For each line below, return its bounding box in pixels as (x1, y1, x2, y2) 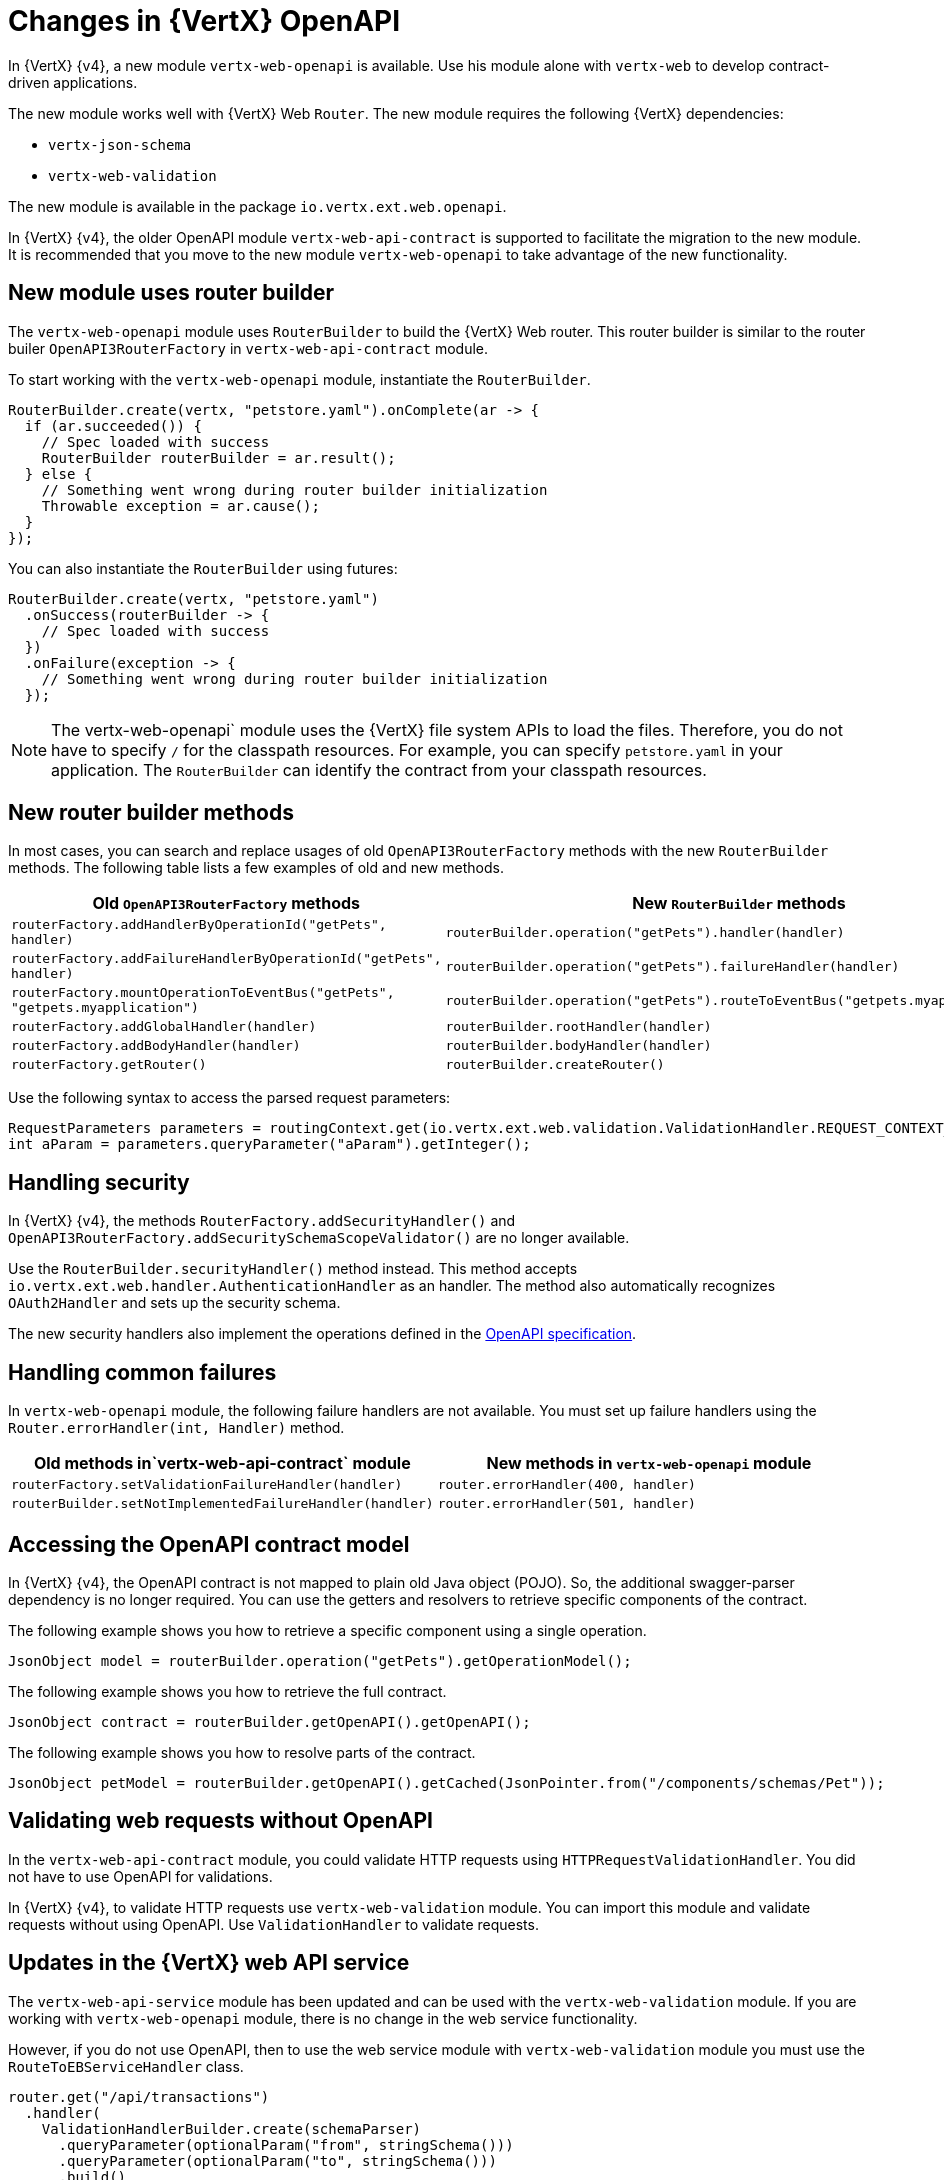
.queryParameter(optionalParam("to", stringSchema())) (58, 2152, 497, 2169)
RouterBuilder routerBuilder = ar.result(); (41, 449, 396, 466)
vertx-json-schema (48, 136, 192, 153)
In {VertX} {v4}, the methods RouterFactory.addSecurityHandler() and (8, 1212, 516, 1230)
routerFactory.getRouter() (11, 1057, 207, 1073)
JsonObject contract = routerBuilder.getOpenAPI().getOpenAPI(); (8, 1713, 531, 1730)
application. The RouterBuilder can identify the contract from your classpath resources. (51, 759, 707, 780)
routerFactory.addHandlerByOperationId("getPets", (11, 917, 387, 933)
